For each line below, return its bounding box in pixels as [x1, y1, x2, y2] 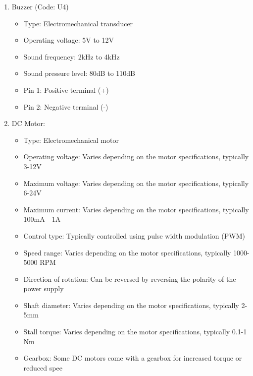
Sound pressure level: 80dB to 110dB [23, 68, 135, 78]
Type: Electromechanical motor [23, 134, 119, 145]
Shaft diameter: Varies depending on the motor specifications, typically [23, 300, 239, 310]
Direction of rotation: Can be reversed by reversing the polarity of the [23, 273, 236, 284]
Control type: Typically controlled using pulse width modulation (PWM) [23, 230, 245, 241]
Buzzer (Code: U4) [11, 1, 69, 11]
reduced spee [23, 362, 62, 373]
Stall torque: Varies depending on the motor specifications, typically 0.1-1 [23, 326, 247, 337]
